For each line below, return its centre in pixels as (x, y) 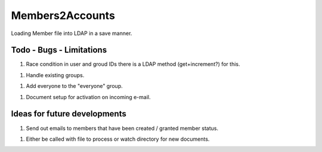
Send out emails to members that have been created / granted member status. (122, 128)
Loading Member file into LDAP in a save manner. (72, 33)
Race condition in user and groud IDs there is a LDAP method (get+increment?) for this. (133, 64)
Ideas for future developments (69, 114)
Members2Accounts (63, 15)
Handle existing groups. (55, 75)
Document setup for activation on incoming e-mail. (88, 97)
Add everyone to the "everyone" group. (74, 86)
